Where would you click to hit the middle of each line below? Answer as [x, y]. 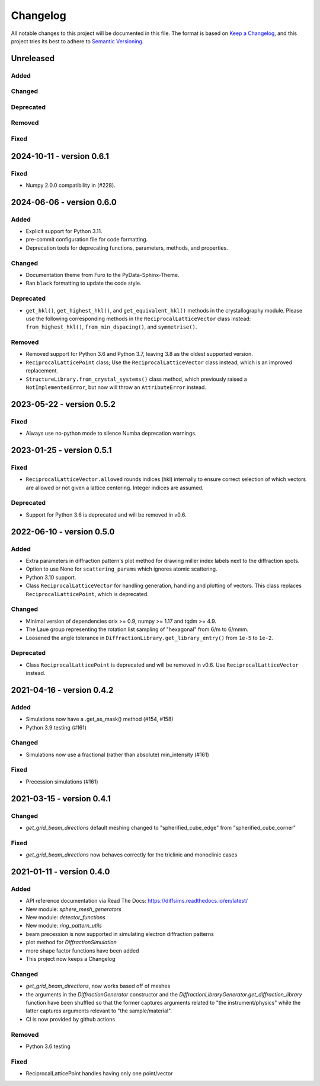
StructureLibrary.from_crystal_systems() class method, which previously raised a [136, 379]
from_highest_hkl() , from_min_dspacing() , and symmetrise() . [111, 327]
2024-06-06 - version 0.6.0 [64, 202]
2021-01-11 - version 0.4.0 [60, 872]
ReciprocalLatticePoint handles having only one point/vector [99, 1074]
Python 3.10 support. [51, 577]
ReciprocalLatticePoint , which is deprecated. [87, 594]
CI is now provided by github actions [71, 1019]
